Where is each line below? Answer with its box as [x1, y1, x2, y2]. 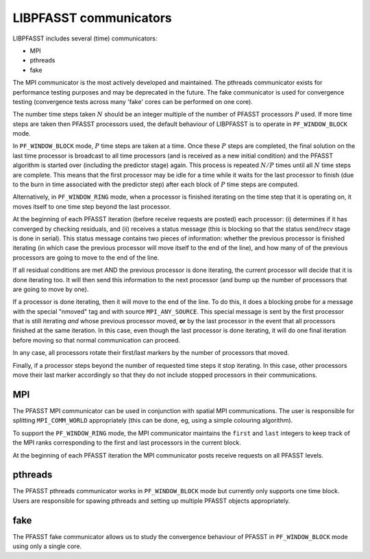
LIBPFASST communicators [12, 10, 172, 25]
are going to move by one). [12, 285, 89, 293]
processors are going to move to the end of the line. [12, 253, 160, 262]
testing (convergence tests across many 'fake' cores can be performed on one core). [12, 97, 253, 105]
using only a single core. [12, 542, 82, 551]
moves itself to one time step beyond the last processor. [12, 202, 171, 210]
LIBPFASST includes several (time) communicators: [12, 34, 158, 42]
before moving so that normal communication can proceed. [12, 336, 181, 344]
